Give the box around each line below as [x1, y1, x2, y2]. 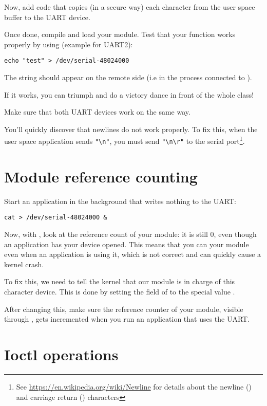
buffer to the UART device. [4, 11, 90, 22]
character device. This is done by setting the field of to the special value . [4, 286, 235, 297]
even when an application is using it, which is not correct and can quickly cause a [4, 249, 261, 260]
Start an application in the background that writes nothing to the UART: [4, 195, 236, 206]
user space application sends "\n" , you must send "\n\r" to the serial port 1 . [4, 134, 245, 146]
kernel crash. [4, 259, 44, 269]
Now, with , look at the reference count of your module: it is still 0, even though [4, 229, 257, 239]
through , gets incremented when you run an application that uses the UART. [4, 313, 250, 324]
